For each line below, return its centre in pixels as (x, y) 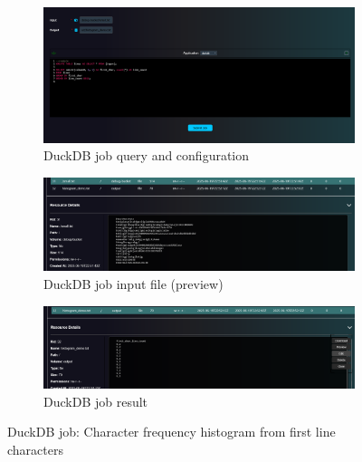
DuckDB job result (96, 401)
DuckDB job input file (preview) (133, 284)
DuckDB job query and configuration (147, 155)
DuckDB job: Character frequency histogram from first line (171, 432)
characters (35, 449)
